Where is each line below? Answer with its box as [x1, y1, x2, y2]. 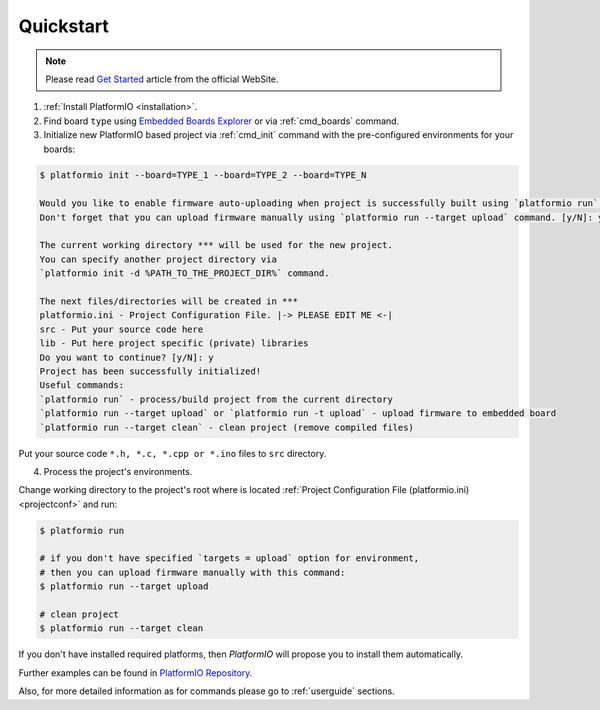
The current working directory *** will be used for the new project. [39, 240, 394, 251]
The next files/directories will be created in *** [39, 296, 299, 307]
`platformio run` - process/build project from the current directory [39, 393, 394, 405]
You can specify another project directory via [39, 253, 277, 265]
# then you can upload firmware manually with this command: [39, 566, 346, 578]
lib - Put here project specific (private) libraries [39, 338, 309, 349]
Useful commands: [39, 380, 125, 391]
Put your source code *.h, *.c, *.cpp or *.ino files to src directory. [18, 447, 327, 459]
